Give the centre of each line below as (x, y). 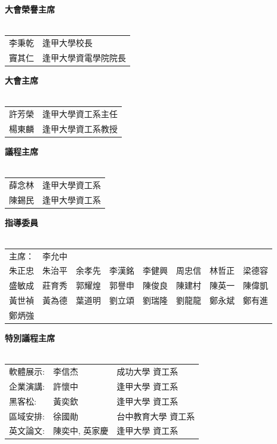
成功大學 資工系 (147, 371)
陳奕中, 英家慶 (81, 431)
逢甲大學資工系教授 (80, 128)
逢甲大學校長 (67, 42)
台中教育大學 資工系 (156, 416)
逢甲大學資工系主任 (80, 113)
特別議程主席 (30, 338)
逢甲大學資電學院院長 (84, 57)
